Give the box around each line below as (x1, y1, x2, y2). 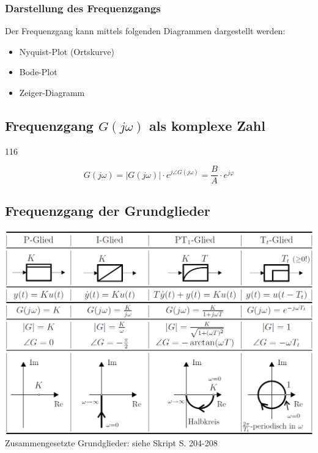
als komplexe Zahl (149, 116, 265, 134)
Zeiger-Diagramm (19, 86, 85, 98)
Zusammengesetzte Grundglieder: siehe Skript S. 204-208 (5, 436, 218, 449)
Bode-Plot (19, 65, 57, 78)
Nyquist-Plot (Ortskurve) (19, 45, 115, 57)
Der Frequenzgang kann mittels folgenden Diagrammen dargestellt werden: (5, 24, 286, 37)
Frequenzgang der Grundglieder (5, 201, 210, 219)
